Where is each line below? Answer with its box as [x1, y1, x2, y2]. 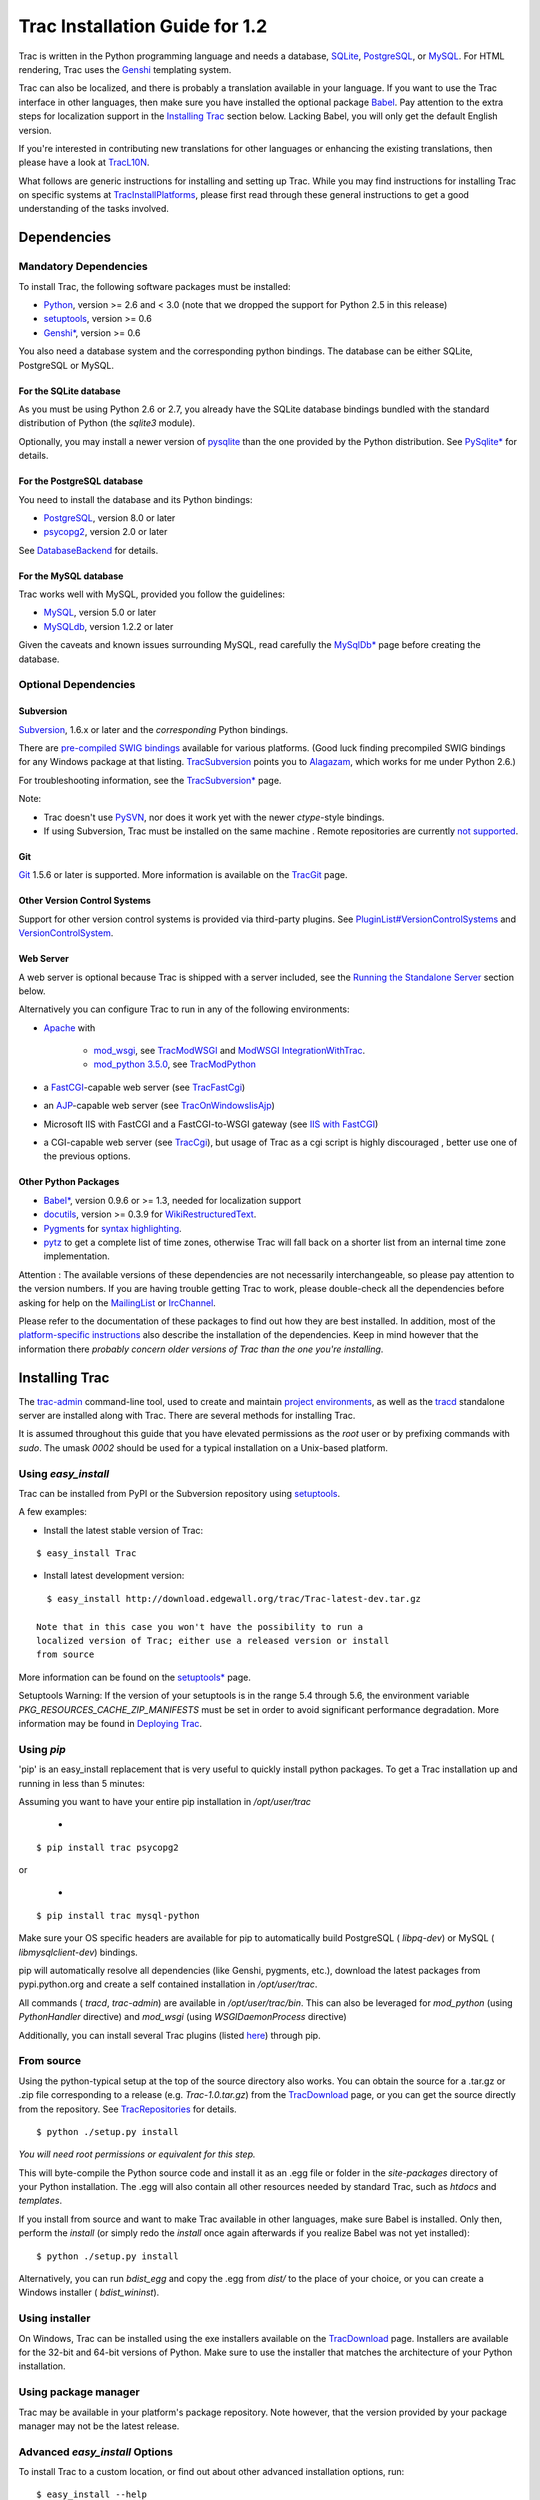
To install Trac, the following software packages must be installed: [18, 280, 291, 292]
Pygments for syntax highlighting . [43, 1222, 182, 1234]
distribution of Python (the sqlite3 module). [18, 417, 196, 429]
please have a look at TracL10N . [18, 156, 150, 169]
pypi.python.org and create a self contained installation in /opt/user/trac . [18, 1978, 318, 1990]
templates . [18, 2195, 63, 2207]
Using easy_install [18, 1466, 110, 1480]
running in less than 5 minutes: [18, 1777, 145, 1789]
